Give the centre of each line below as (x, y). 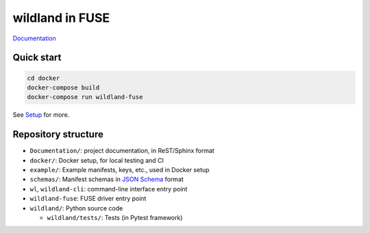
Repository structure (58, 134)
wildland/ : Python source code (76, 208)
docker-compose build (63, 87)
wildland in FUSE (61, 18)
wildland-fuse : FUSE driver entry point (88, 199)
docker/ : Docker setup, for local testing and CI (97, 160)
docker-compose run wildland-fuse (85, 97)
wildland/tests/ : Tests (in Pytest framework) (115, 217)
